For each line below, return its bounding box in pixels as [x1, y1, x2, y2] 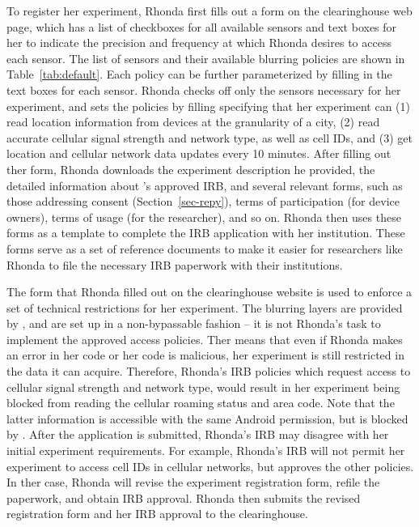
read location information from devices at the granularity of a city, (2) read [6, 113, 380, 130]
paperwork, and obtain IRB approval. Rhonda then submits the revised [6, 489, 361, 506]
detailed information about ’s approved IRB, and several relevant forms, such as [6, 176, 403, 193]
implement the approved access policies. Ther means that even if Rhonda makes [6, 330, 403, 347]
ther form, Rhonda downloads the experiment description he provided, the [6, 160, 375, 177]
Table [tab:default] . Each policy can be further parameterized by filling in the [6, 66, 392, 83]
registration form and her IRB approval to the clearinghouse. [6, 505, 308, 522]
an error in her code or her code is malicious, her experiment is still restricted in [6, 346, 404, 363]
